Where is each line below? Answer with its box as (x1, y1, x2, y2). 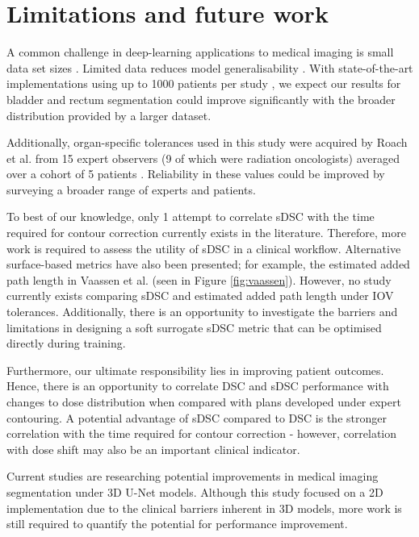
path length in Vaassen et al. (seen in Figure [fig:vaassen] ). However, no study (6, 271, 392, 288)
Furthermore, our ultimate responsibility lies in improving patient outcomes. (6, 361, 384, 378)
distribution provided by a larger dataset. (6, 106, 212, 123)
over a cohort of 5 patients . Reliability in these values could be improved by (6, 165, 385, 182)
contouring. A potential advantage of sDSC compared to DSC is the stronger (6, 409, 387, 426)
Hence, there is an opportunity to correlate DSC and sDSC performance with (6, 377, 389, 394)
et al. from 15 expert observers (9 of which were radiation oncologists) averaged (6, 149, 400, 166)
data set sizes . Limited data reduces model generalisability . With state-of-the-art (6, 59, 413, 76)
